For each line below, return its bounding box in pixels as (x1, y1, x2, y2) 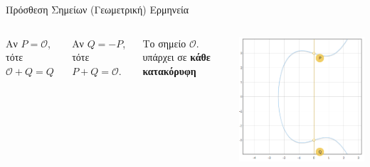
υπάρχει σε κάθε (142, 50, 211, 64)
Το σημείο (142, 35, 186, 50)
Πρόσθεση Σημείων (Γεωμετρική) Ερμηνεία (6, 2, 189, 16)
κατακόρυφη (142, 63, 196, 78)
